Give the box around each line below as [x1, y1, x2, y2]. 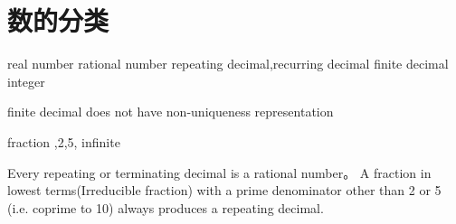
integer [7, 71, 45, 90]
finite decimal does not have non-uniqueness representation [7, 102, 334, 121]
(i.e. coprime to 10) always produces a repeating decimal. [7, 198, 324, 217]
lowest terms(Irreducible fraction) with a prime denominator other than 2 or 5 [7, 181, 442, 200]
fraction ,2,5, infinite [7, 132, 120, 151]
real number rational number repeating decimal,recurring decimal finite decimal [7, 54, 449, 73]
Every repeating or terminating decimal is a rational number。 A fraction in [7, 163, 432, 182]
